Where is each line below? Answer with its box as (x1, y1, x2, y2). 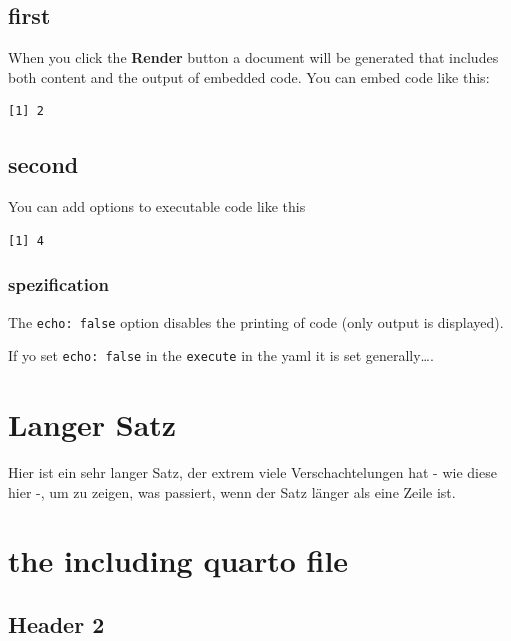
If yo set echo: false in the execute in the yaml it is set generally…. (8, 345, 434, 366)
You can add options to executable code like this (8, 196, 306, 217)
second (8, 149, 79, 180)
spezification (8, 272, 109, 297)
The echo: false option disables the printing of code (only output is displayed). (8, 311, 504, 332)
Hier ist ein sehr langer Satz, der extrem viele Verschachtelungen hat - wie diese (8, 462, 497, 483)
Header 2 (8, 608, 105, 639)
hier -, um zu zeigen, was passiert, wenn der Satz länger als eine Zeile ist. (8, 481, 456, 502)
